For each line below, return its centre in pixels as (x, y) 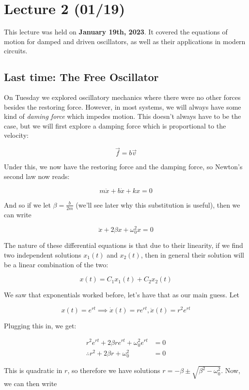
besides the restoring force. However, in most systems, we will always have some (123, 106)
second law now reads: (37, 176)
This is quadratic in (33, 370)
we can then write (31, 383)
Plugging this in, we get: (40, 325)
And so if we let (27, 204)
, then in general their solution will (192, 254)
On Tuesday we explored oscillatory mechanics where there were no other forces (122, 97)
